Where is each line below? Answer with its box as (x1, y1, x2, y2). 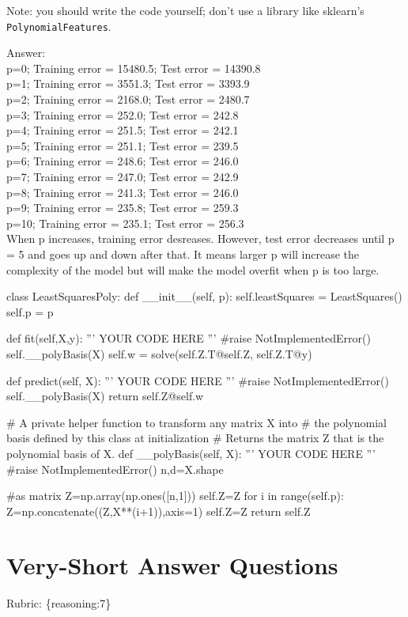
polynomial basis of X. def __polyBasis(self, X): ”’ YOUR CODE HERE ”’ (6, 445, 376, 461)
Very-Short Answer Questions (6, 549, 338, 581)
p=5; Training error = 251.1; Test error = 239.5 (6, 137, 239, 153)
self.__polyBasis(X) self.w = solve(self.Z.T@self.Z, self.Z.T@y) (6, 345, 312, 361)
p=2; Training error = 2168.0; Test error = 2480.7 (6, 91, 250, 108)
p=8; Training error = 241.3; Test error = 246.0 (6, 184, 239, 200)
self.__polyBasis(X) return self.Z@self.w (6, 388, 204, 404)
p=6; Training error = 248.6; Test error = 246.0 (6, 153, 239, 169)
